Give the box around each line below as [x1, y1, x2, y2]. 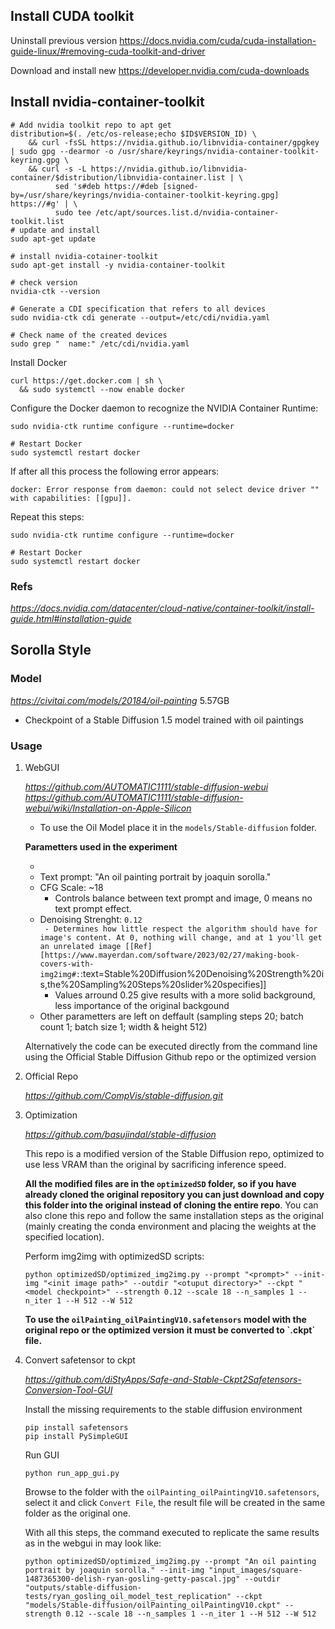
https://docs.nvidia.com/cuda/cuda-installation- [119, 34, 317, 46]
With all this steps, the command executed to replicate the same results [24, 1526, 320, 1538]
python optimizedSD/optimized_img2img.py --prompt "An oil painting [24, 1556, 317, 1566]
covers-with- [39, 959, 95, 969]
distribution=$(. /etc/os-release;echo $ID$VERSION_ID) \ [10, 129, 257, 139]
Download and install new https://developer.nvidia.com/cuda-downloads [10, 64, 310, 76]
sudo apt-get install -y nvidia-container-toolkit [10, 260, 226, 270]
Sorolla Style [10, 642, 92, 659]
